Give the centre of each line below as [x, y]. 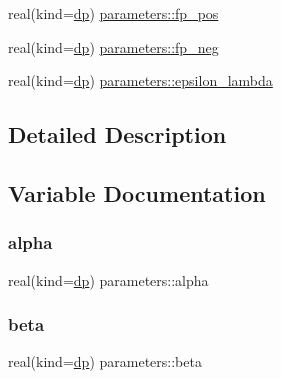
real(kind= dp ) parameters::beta [105, 361]
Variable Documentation [137, 192]
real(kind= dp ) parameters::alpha [108, 279]
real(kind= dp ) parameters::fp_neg [113, 46]
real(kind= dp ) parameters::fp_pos [113, 13]
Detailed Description [117, 134]
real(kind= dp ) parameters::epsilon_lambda [140, 80]
